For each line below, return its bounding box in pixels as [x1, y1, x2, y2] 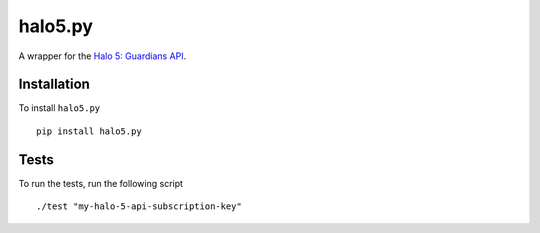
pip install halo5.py [36, 125, 142, 137]
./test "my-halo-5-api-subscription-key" [36, 201, 242, 212]
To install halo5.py [18, 102, 100, 114]
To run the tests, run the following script [18, 177, 184, 189]
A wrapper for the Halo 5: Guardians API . [18, 50, 187, 62]
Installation [18, 76, 90, 93]
